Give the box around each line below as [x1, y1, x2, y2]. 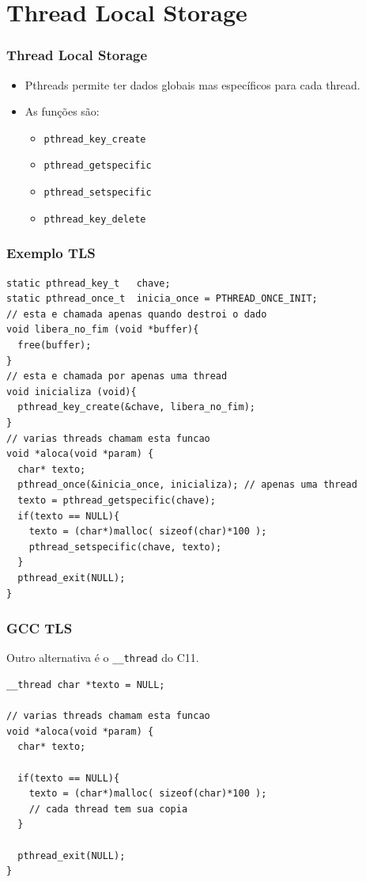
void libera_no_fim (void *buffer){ [6, 324, 199, 336]
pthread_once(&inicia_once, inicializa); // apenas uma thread [17, 479, 357, 491]
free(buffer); [17, 340, 92, 351]
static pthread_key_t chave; [6, 277, 171, 289]
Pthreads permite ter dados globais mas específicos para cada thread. [25, 76, 360, 93]
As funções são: [25, 103, 100, 120]
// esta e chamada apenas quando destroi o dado [6, 308, 267, 320]
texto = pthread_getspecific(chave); [17, 494, 216, 506]
